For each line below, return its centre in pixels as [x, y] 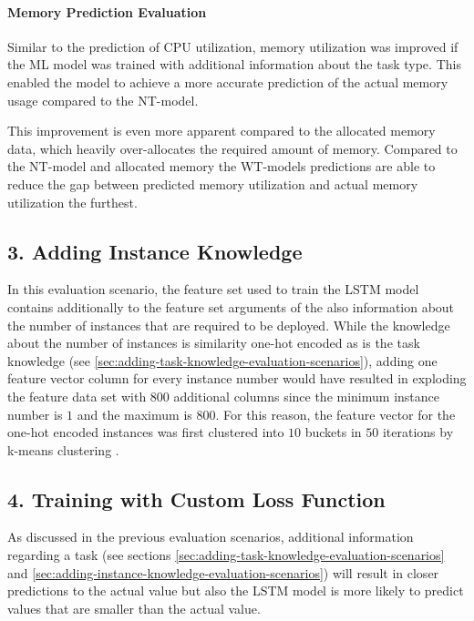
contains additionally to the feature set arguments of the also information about [231, 306]
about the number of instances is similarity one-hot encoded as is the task [214, 343]
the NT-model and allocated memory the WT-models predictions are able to [222, 166]
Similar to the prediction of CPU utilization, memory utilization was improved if [233, 46]
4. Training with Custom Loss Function [196, 499]
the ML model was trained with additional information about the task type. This [234, 64]
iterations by [418, 432]
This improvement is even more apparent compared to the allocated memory [222, 131]
